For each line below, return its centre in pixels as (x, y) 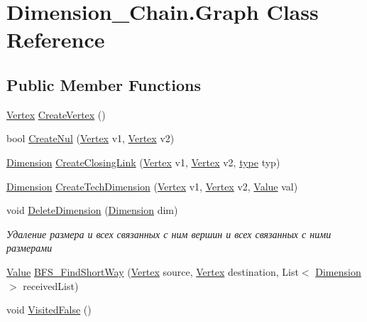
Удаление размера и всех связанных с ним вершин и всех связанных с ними (169, 234)
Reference (56, 39)
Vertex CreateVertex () (56, 114)
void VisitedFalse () (49, 310)
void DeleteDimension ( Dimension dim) (92, 210)
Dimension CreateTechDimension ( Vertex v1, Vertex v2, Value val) (152, 186)
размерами (29, 248)
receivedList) (51, 285)
